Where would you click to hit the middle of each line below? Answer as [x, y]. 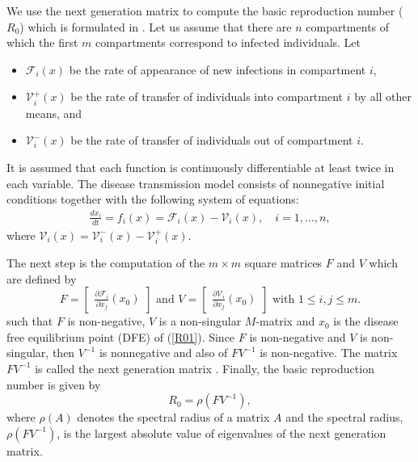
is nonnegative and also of [163, 353]
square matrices [283, 262]
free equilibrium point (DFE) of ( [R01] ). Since [121, 336]
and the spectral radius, [344, 417]
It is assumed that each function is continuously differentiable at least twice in [201, 167]
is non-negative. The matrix [329, 353]
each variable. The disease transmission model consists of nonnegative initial [196, 183]
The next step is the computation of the [106, 262]
